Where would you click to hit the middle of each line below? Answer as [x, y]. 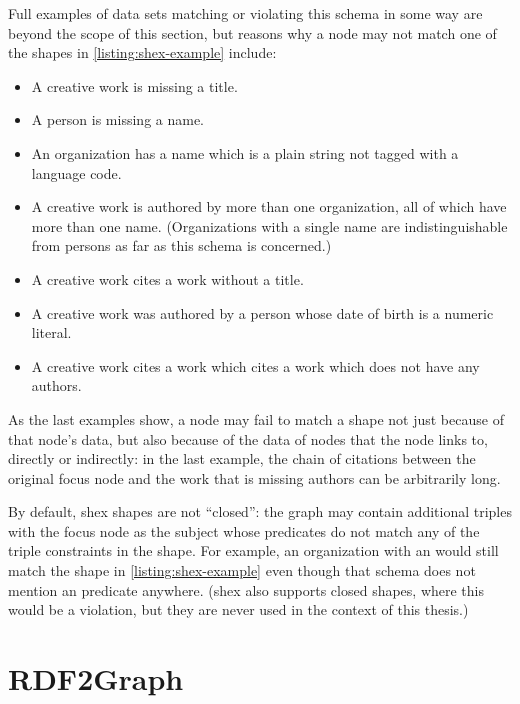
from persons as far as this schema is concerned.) [181, 245]
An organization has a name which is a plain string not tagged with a [245, 152]
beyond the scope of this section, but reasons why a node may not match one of [252, 32]
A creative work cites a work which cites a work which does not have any [255, 365]
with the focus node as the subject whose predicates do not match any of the [244, 530]
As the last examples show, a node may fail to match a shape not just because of [256, 418]
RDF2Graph [96, 678]
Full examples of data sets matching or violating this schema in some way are [245, 13]
